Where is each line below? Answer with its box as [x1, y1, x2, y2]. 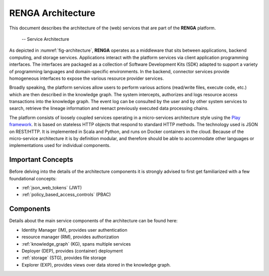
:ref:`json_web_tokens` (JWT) [21, 185, 82, 191]
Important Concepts [9, 155, 73, 164]
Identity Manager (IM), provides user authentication [21, 227, 128, 233]
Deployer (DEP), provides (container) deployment [21, 248, 123, 254]
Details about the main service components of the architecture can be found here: [9, 218, 178, 224]
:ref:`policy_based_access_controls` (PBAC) [21, 192, 111, 198]
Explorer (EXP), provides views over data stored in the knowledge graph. [21, 262, 171, 268]
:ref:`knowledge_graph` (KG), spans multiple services [21, 241, 131, 247]
